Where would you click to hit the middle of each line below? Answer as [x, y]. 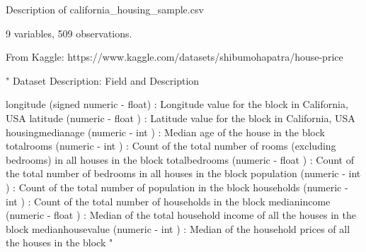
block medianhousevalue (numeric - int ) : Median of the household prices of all [178, 228]
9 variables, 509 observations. [69, 33]
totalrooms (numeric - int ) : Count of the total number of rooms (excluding [171, 146]
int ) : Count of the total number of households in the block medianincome [168, 201]
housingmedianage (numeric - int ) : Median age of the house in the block [165, 132]
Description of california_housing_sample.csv [105, 9]
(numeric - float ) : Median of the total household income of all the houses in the [181, 215]
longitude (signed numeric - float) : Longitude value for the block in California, [177, 104]
